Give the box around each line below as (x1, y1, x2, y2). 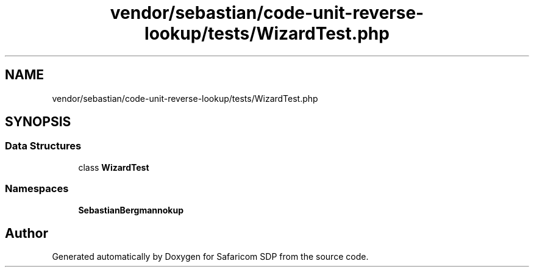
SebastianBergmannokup (78, 204, 183, 215)
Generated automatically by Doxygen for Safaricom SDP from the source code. (52, 251, 369, 262)
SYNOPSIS (5, 114, 71, 130)
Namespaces (5, 182, 69, 195)
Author (5, 225, 48, 241)
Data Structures (5, 140, 82, 152)
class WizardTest (78, 162, 149, 173)
